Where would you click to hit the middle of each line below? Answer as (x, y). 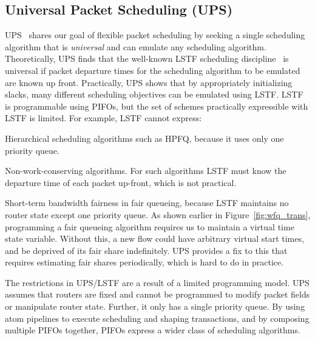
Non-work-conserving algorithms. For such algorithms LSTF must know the (146, 171)
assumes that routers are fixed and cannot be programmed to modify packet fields (157, 294)
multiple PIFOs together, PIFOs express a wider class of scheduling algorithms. (153, 330)
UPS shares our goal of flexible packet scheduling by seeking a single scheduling (155, 35)
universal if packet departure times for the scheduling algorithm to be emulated (153, 70)
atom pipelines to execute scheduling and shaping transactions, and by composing (157, 318)
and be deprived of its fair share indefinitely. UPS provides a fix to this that (146, 250)
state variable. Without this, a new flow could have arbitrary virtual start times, (154, 238)
